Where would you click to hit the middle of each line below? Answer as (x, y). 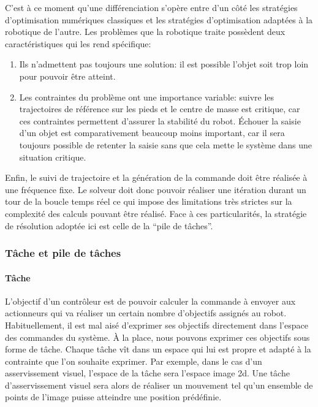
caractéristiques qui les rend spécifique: (78, 43)
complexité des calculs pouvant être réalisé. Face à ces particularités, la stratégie (156, 213)
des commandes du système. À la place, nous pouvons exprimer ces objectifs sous (157, 337)
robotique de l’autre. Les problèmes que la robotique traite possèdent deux (145, 32)
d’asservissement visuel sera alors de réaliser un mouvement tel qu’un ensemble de (159, 385)
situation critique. (53, 157)
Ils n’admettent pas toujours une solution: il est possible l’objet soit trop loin (164, 64)
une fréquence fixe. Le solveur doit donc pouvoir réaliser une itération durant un (156, 189)
